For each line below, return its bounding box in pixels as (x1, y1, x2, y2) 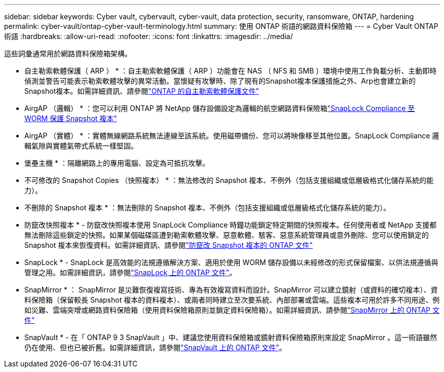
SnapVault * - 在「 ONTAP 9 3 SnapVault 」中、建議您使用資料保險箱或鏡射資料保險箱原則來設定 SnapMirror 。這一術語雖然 (24, 333, 437, 342)
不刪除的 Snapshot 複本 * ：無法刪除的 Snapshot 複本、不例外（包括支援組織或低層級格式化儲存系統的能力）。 (24, 203, 391, 212)
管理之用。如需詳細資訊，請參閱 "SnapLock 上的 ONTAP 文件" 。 (24, 268, 237, 277)
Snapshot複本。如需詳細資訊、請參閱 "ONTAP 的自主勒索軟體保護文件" (24, 87, 260, 95)
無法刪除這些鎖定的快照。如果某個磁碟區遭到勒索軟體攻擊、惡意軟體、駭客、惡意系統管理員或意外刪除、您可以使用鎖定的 (24, 231, 429, 239)
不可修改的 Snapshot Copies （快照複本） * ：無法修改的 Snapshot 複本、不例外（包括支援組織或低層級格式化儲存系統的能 (24, 176, 434, 184)
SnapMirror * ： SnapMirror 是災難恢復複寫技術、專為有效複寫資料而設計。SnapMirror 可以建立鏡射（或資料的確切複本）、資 (24, 285, 438, 294)
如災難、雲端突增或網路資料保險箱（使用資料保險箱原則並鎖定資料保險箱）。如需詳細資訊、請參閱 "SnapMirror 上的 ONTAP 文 (24, 306, 439, 314)
